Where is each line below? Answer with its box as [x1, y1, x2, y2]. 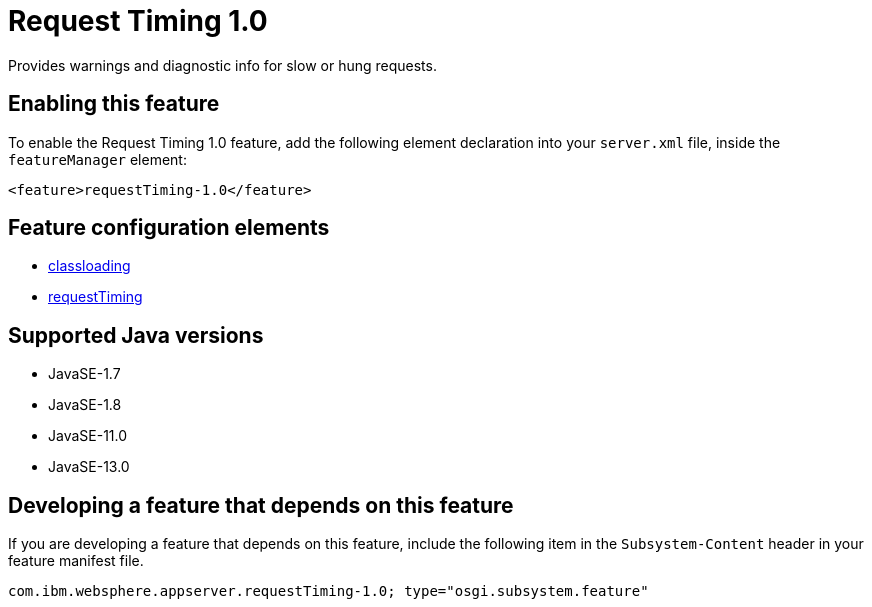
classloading [48, 257, 131, 275]
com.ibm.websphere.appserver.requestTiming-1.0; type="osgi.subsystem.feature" [8, 583, 649, 600]
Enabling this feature [8, 91, 220, 117]
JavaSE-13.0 [48, 458, 130, 476]
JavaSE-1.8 [48, 396, 122, 414]
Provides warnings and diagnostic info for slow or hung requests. [8, 56, 437, 74]
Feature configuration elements [8, 215, 330, 241]
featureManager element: [8, 150, 187, 168]
